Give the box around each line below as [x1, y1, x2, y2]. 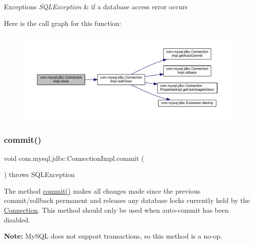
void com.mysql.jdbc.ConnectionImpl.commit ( [4, 153, 144, 163]
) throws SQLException [4, 169, 75, 179]
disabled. [4, 214, 30, 224]
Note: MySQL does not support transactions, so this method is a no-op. [4, 231, 222, 241]
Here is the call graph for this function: [4, 18, 121, 28]
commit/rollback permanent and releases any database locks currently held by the [4, 195, 250, 205]
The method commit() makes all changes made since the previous [4, 185, 201, 196]
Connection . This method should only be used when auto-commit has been [4, 204, 229, 215]
